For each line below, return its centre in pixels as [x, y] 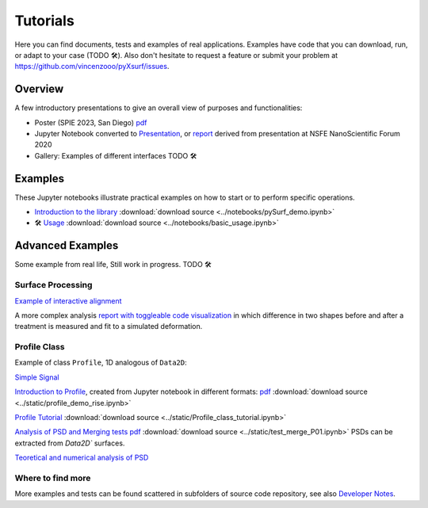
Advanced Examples [67, 246]
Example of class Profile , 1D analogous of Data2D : [101, 363]
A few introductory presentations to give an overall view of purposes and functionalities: [159, 108]
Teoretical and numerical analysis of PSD [82, 458]
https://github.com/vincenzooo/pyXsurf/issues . [92, 67]
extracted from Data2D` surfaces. [70, 443]
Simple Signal [37, 377]
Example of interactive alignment [68, 300]
